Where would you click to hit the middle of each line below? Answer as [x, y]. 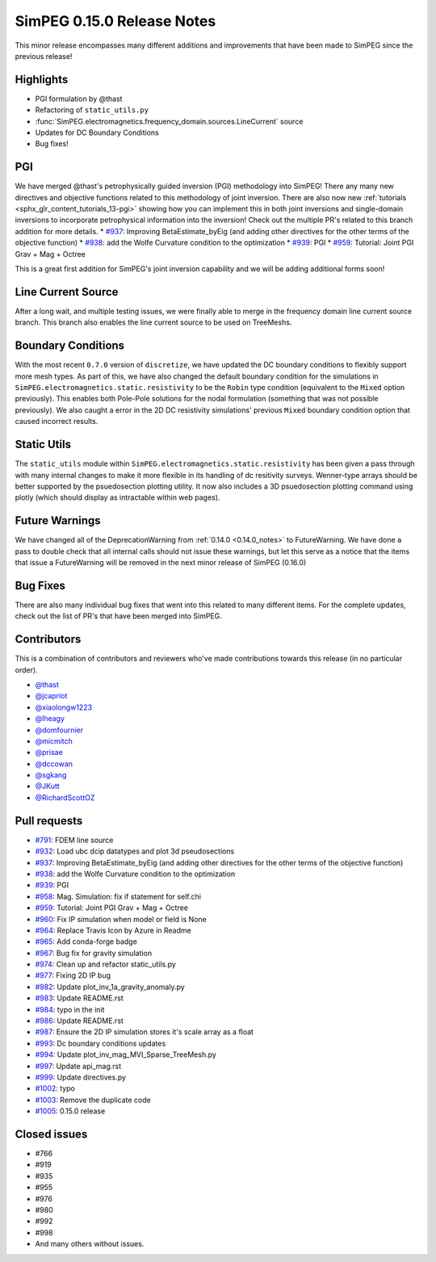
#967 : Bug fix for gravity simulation [94, 953]
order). [26, 669]
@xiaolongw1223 [64, 707]
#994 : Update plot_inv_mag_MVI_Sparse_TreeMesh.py [126, 1054]
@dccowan [54, 764]
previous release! [44, 56]
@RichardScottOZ [65, 797]
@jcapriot [51, 696]
